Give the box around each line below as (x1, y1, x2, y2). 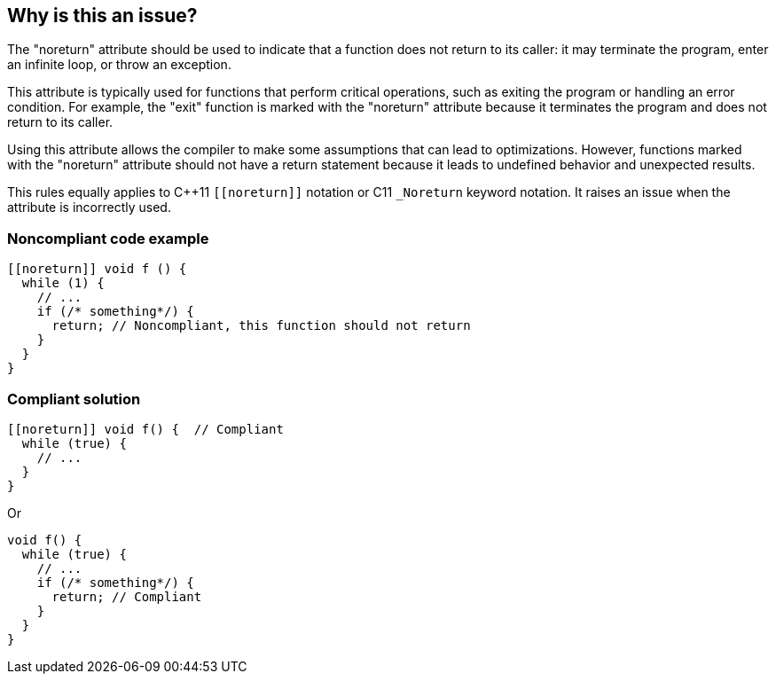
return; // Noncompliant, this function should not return (51, 318, 471, 333)
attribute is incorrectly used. (7, 200, 171, 215)
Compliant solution (7, 389, 141, 408)
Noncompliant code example (7, 229, 209, 247)
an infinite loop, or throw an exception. (7, 57, 231, 73)
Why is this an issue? (7, 4, 198, 27)
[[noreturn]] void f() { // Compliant (7, 421, 284, 436)
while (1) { (21, 276, 105, 291)
